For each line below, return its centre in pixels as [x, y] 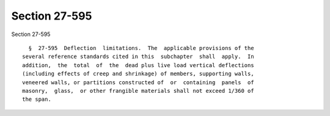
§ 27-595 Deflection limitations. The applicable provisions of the [141, 48]
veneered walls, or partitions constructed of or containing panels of [138, 82]
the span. [37, 100]
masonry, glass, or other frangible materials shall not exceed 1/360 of [138, 91]
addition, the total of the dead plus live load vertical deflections [138, 65]
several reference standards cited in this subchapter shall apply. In [138, 57]
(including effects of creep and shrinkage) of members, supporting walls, [138, 74]
